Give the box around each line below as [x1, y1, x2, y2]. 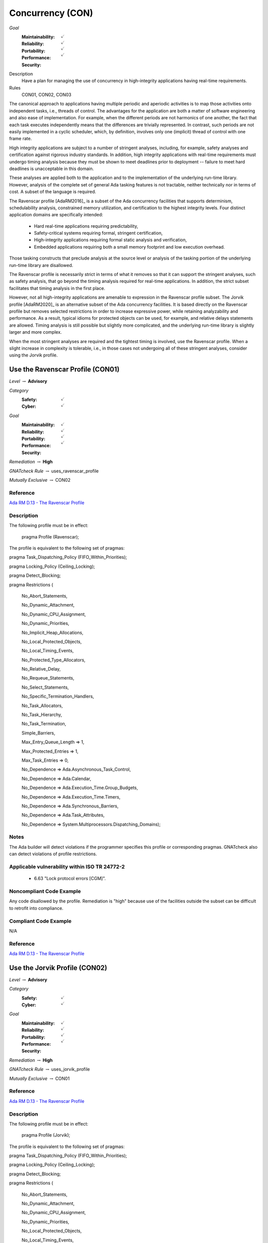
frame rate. [9, 136, 32, 142]
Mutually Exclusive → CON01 [9, 1075, 70, 1081]
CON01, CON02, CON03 [21, 92, 71, 98]
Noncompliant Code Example [9, 888, 81, 894]
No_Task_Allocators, [21, 703, 63, 709]
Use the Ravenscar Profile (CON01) [9, 365, 120, 374]
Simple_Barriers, [21, 730, 56, 736]
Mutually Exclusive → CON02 [9, 477, 70, 483]
